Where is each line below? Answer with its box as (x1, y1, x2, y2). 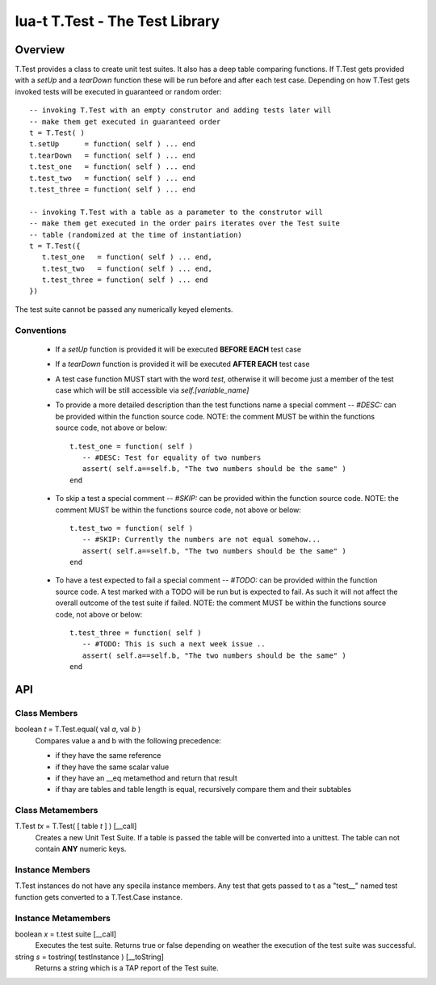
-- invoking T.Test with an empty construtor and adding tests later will (29, 106, 332, 115)
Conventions (15, 324, 67, 335)
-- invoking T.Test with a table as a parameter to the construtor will (29, 207, 323, 217)
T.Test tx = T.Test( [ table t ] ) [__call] (15, 821, 137, 831)
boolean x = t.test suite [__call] (15, 929, 117, 939)
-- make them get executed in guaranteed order (29, 117, 221, 126)
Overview (15, 43, 65, 57)
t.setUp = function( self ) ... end (29, 140, 195, 149)
